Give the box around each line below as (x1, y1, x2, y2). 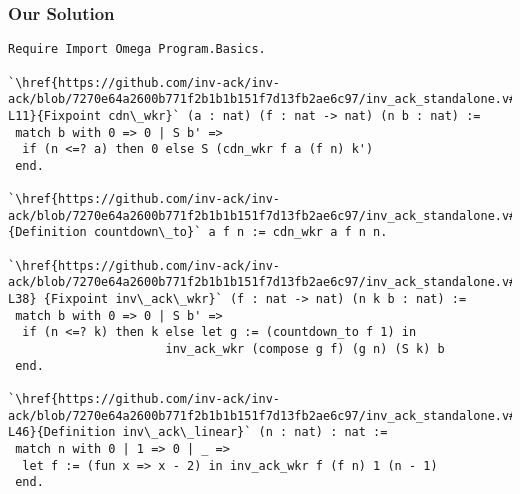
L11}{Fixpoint (8, 108, 102, 123)
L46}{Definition (8, 425, 116, 440)
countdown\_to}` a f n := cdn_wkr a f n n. (93, 225, 388, 240)
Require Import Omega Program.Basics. (8, 42, 266, 57)
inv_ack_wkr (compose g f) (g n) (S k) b (165, 342, 445, 357)
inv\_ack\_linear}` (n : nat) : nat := (122, 425, 388, 440)
